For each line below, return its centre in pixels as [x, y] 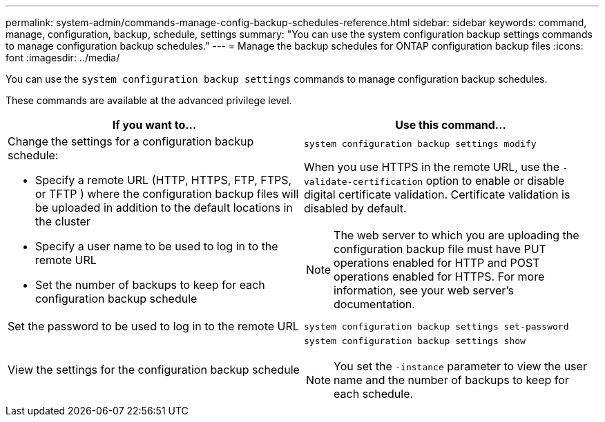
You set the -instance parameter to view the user [460, 366]
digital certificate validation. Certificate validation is [437, 194]
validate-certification [364, 181]
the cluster [63, 221]
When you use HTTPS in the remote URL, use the [432, 167]
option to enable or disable [495, 180]
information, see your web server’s [424, 290]
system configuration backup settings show [415, 341]
